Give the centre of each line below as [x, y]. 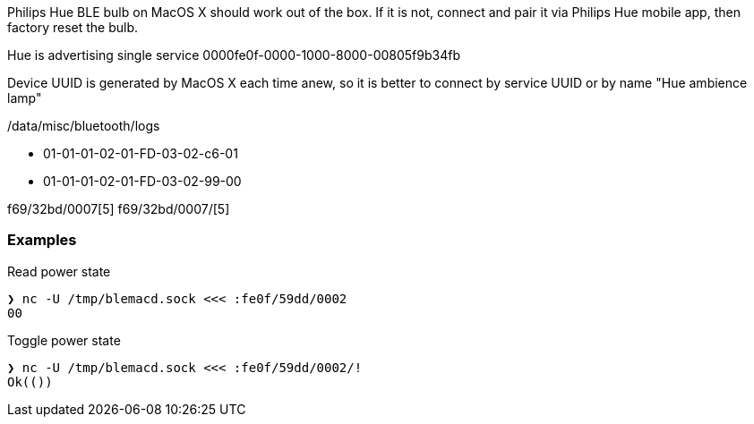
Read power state [59, 271]
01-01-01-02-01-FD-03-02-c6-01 [141, 153]
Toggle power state [64, 340]
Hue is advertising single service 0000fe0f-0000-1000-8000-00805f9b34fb [234, 55]
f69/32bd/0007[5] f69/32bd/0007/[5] [119, 209]
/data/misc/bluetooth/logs [84, 126]
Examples [42, 240]
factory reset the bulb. [73, 27]
